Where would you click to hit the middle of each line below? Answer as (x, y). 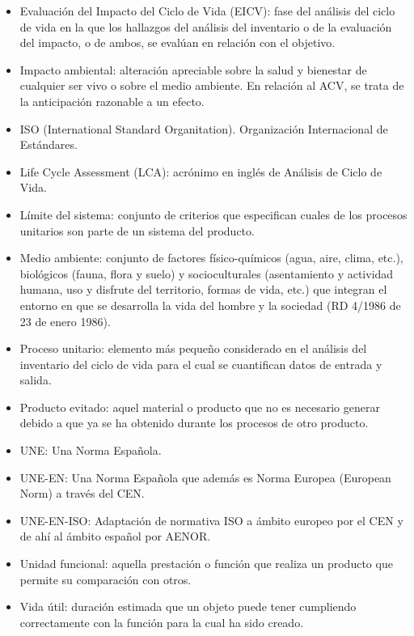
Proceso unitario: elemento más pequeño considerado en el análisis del (193, 348)
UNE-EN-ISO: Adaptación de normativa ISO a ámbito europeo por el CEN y (211, 520)
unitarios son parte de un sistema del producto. (137, 230)
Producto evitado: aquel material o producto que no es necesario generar (200, 407)
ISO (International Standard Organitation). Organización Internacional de (204, 128)
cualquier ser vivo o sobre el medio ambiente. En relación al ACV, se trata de (212, 85)
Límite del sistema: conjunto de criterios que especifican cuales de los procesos (213, 214)
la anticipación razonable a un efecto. (112, 101)
